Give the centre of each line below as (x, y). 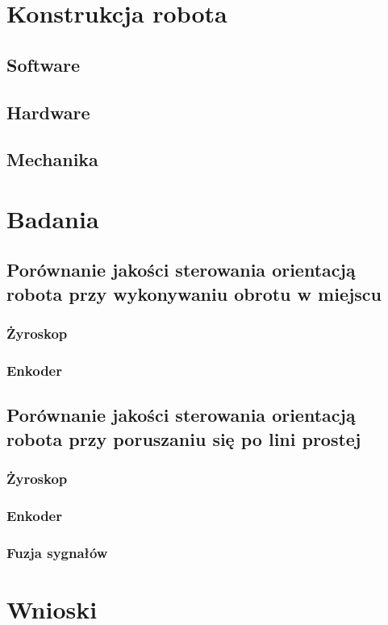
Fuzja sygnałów (57, 552)
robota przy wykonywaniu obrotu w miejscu (194, 293)
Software (44, 64)
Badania (53, 218)
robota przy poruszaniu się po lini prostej (184, 438)
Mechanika (52, 159)
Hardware (48, 112)
